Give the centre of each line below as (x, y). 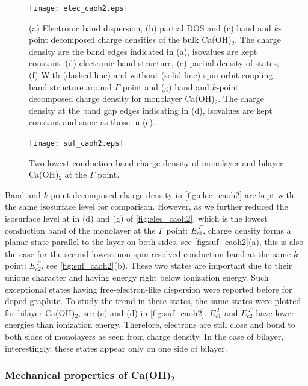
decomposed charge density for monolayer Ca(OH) (122, 98)
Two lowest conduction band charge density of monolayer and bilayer (156, 162)
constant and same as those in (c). (92, 122)
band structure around (70, 86)
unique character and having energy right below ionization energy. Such (137, 277)
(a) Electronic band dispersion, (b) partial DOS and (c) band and (150, 27)
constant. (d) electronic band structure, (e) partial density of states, (154, 63)
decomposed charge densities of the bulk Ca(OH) (141, 39)
